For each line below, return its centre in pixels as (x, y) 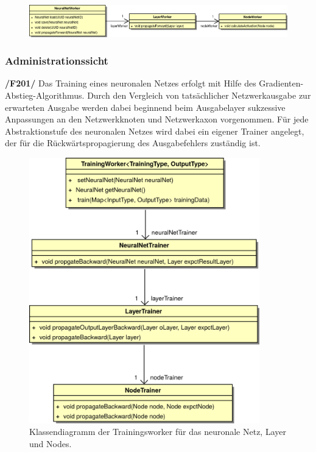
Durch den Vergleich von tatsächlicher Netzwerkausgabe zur (199, 95)
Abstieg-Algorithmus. (45, 95)
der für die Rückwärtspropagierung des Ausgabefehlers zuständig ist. (133, 143)
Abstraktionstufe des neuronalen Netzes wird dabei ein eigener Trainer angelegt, (155, 131)
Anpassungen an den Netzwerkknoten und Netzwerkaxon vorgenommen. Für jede (157, 119)
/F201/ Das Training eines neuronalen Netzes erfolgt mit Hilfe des (131, 83)
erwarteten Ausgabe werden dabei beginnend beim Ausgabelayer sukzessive (145, 107)
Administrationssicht (57, 61)
